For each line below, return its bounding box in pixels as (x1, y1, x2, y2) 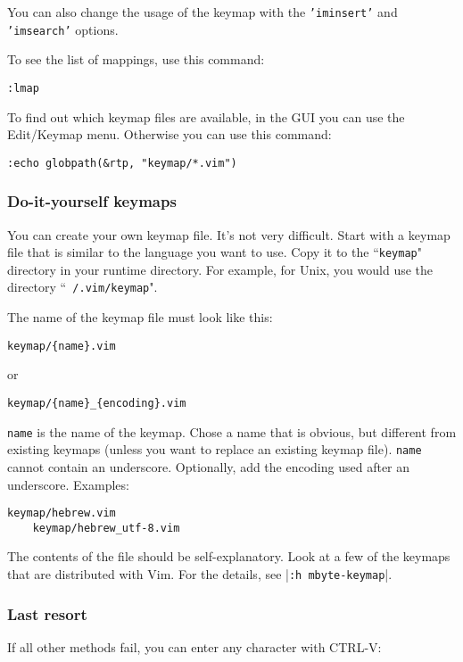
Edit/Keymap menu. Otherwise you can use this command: (7, 125, 332, 144)
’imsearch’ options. (7, 20, 119, 38)
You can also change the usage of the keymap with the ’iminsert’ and (7, 3, 398, 21)
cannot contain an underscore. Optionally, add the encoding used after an (7, 457, 410, 476)
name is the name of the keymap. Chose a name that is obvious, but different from (7, 422, 457, 441)
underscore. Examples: (7, 475, 129, 493)
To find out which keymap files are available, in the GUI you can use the (7, 107, 405, 126)
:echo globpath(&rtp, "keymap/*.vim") (7, 156, 237, 170)
